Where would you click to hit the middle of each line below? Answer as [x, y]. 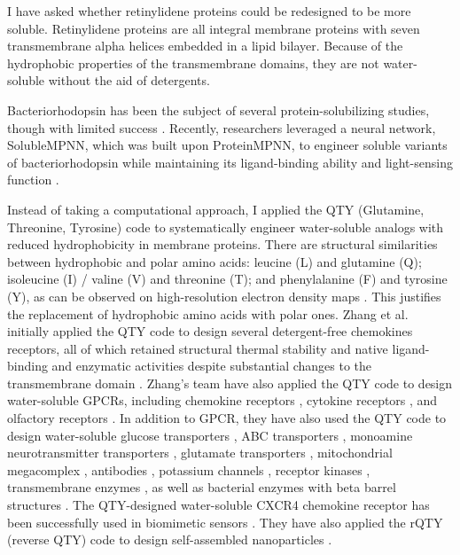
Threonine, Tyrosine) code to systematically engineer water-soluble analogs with [226, 227]
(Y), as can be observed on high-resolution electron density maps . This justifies [224, 296]
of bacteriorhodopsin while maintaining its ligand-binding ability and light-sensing [230, 162]
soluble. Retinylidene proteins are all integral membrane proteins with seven [214, 28]
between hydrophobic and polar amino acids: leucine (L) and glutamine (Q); [214, 261]
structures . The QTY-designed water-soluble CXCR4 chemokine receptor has [218, 505]
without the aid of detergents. [129, 80]
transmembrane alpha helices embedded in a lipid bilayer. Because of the [205, 46]
